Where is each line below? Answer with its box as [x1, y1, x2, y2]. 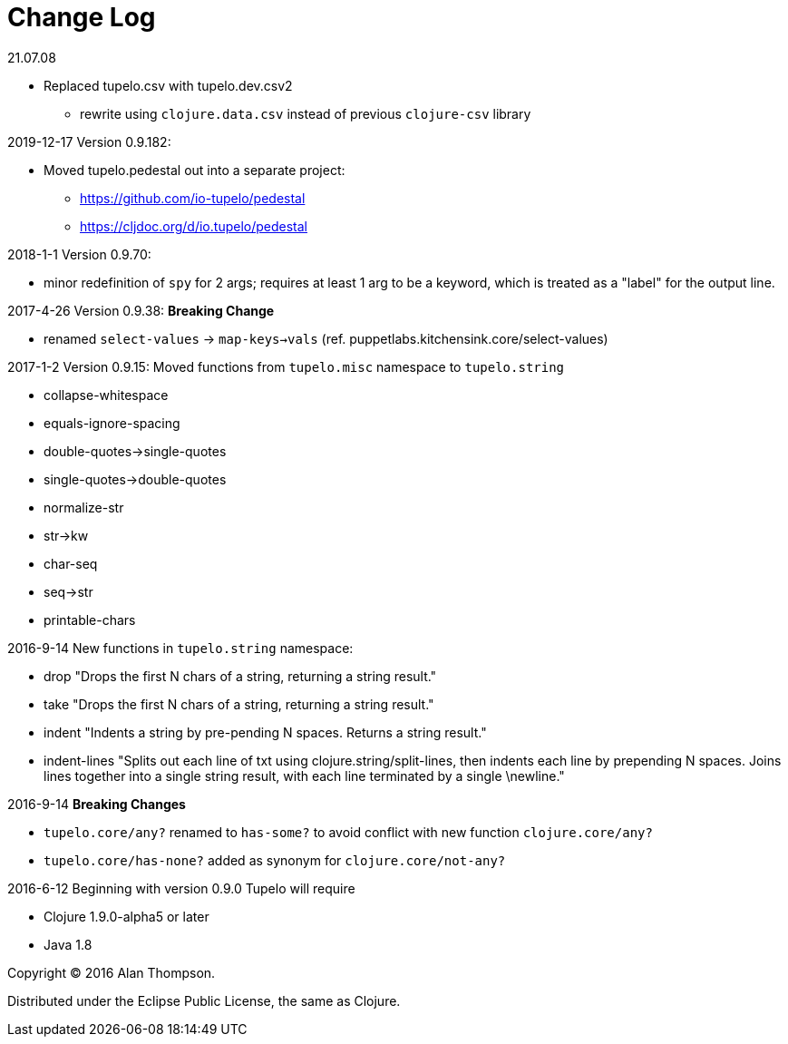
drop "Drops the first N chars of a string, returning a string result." [44, 668, 437, 684]
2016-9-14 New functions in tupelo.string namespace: [7, 639, 354, 656]
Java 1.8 [44, 936, 92, 952]
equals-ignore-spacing [44, 415, 180, 431]
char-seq [44, 555, 98, 571]
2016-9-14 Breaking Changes [7, 795, 186, 812]
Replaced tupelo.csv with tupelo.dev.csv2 [44, 77, 293, 93]
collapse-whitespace [44, 386, 169, 403]
